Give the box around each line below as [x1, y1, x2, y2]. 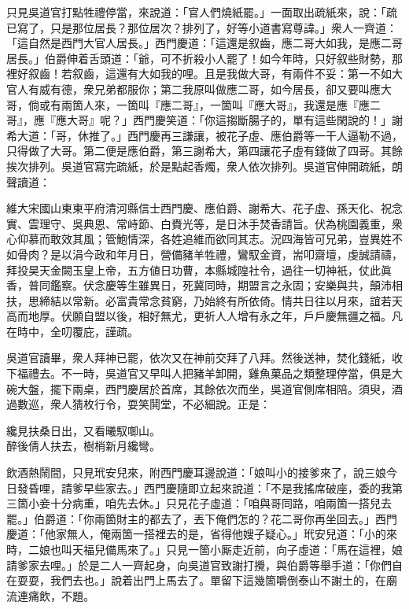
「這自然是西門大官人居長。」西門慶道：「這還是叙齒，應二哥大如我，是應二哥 [6, 35, 403, 51]
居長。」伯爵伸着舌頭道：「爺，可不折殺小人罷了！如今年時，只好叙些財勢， [6, 50, 392, 66]
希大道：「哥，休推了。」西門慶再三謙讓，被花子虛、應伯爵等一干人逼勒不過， [6, 127, 403, 143]
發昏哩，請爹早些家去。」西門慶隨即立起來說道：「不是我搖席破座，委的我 [17, 479, 392, 496]
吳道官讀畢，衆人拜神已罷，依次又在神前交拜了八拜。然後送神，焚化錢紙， [6, 349, 392, 366]
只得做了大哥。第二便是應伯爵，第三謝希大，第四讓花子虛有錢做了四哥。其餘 [6, 142, 403, 159]
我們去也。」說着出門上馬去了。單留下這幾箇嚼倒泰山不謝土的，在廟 [50, 572, 397, 589]
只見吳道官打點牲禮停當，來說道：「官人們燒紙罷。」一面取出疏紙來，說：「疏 [6, 4, 397, 20]
